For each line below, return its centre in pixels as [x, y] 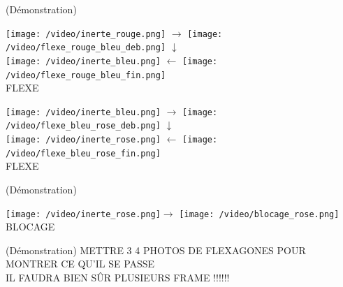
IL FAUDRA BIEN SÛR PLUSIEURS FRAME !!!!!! [118, 278]
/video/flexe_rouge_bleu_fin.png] [86, 75]
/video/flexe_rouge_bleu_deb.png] [86, 48]
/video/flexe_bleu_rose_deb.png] [83, 126]
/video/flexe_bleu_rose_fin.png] [83, 153]
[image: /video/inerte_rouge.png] [86, 34]
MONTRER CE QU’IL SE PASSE [80, 264]
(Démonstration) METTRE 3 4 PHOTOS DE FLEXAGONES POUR [156, 250]
